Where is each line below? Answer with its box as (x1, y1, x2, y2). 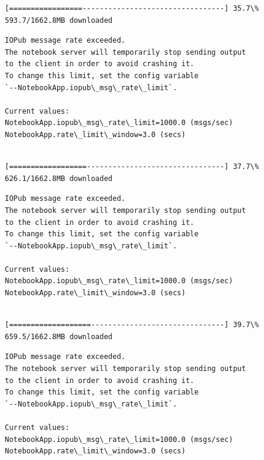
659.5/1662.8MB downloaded (5, 332, 112, 341)
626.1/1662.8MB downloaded (5, 174, 112, 183)
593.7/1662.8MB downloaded (5, 16, 112, 25)
